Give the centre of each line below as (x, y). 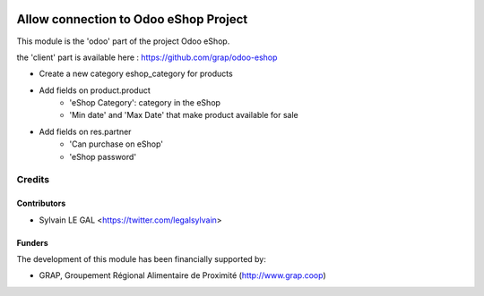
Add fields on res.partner (85, 131)
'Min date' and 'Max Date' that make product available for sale (184, 115)
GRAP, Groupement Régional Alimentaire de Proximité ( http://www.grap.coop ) (182, 275)
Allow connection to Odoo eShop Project (132, 19)
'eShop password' (103, 156)
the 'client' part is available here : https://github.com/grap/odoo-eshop (147, 57)
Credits (33, 180)
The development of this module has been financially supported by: (141, 258)
